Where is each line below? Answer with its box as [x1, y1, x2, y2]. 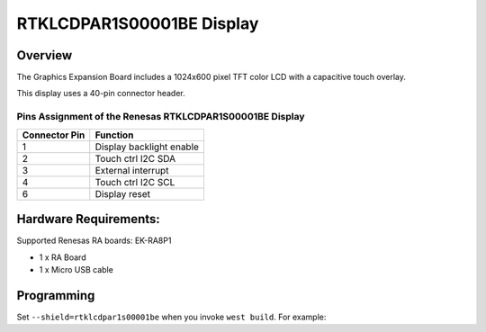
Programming [16, 288, 95, 303]
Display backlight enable [94, 140, 200, 153]
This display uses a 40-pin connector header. [16, 88, 185, 99]
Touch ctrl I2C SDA [94, 152, 176, 165]
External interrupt [94, 164, 169, 176]
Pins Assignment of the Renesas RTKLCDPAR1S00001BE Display [16, 111, 305, 123]
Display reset [94, 187, 151, 200]
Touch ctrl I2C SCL [94, 175, 175, 188]
